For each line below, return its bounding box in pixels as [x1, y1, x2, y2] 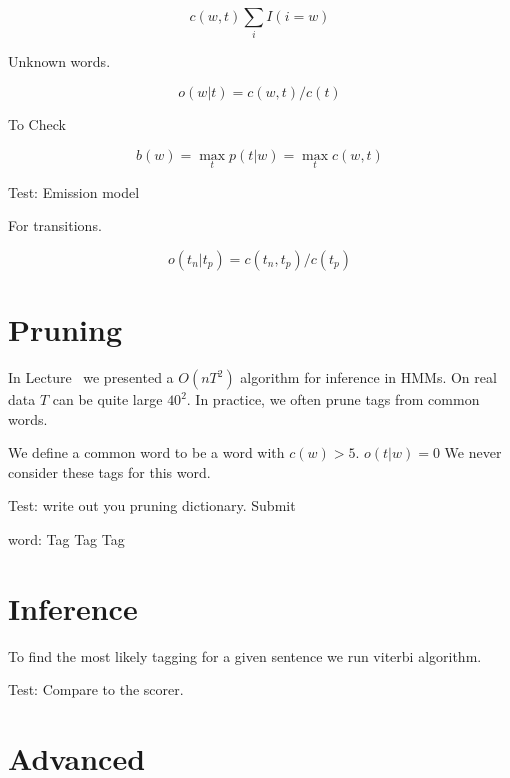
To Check [8, 113, 66, 134]
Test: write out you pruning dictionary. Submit [8, 495, 296, 516]
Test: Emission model [8, 181, 140, 202]
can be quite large [52, 389, 163, 410]
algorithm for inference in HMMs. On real [240, 367, 497, 388]
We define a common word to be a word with [8, 442, 285, 463]
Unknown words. [8, 51, 111, 72]
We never [444, 442, 502, 463]
